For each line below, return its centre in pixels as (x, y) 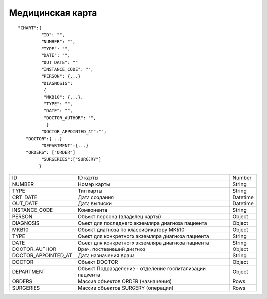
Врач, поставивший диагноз (111, 249)
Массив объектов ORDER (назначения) (125, 281)
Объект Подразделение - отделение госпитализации (142, 268)
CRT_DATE (24, 197)
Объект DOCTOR (98, 262)
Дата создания (95, 197)
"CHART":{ (30, 28)
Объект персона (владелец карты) (119, 216)
